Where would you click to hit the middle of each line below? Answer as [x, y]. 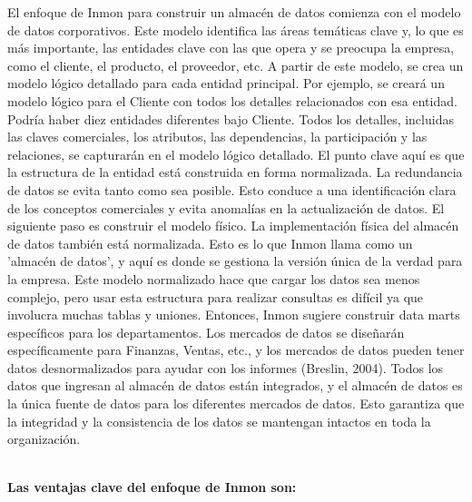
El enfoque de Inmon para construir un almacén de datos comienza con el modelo [234, 12]
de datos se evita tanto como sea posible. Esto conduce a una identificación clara [232, 189]
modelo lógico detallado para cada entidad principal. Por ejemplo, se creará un [226, 83]
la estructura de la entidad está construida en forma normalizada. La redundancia [235, 172]
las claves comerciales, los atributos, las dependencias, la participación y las [217, 137]
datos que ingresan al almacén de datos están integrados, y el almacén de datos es [235, 385]
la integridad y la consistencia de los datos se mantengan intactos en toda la [219, 421]
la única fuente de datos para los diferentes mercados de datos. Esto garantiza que [236, 404]
